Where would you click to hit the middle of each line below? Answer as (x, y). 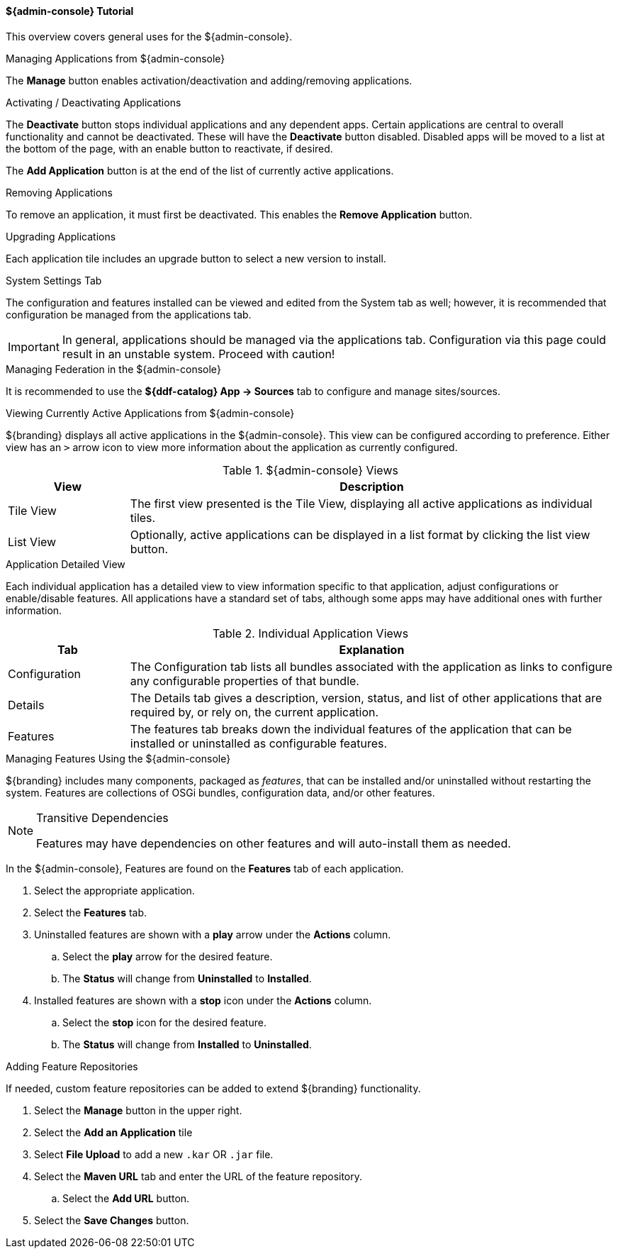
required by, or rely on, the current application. (254, 712)
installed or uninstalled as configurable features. (259, 743)
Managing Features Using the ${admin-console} (118, 758)
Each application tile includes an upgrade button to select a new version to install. (196, 258)
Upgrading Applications (61, 236)
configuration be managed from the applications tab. (129, 314)
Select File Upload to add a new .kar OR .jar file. (154, 1154)
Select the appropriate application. (114, 890)
